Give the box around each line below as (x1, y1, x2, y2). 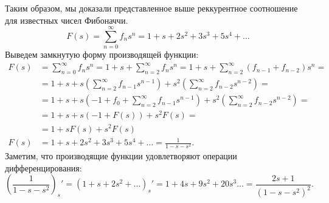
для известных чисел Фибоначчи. (5, 13, 128, 26)
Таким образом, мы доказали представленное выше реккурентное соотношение (5, 2, 298, 14)
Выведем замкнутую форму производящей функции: (5, 48, 199, 61)
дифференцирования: (5, 161, 82, 174)
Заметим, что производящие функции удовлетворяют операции (5, 150, 237, 162)
